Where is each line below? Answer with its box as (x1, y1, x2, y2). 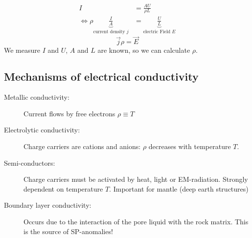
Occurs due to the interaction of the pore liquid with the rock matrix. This (23, 216, 249, 226)
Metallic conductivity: (4, 92, 69, 102)
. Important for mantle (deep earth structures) (109, 183, 249, 194)
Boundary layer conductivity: (4, 200, 92, 210)
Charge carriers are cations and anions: (23, 141, 141, 151)
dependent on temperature (23, 183, 103, 194)
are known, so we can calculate (97, 45, 190, 55)
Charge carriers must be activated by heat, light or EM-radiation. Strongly (23, 174, 248, 184)
